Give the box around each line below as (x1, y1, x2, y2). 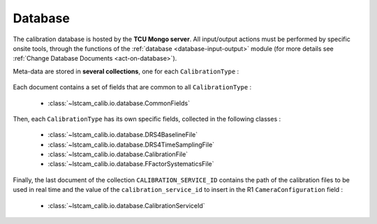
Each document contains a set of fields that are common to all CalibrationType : (13, 83, 252, 91)
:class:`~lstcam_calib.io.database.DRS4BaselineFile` (47, 130, 198, 139)
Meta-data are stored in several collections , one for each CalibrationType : (13, 67, 239, 75)
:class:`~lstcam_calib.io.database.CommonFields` (47, 98, 190, 107)
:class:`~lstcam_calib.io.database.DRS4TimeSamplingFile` (47, 140, 215, 149)
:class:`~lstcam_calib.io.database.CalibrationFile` (47, 150, 188, 158)
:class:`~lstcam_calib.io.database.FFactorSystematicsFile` (47, 160, 214, 168)
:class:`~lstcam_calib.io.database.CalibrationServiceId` (47, 201, 205, 209)
